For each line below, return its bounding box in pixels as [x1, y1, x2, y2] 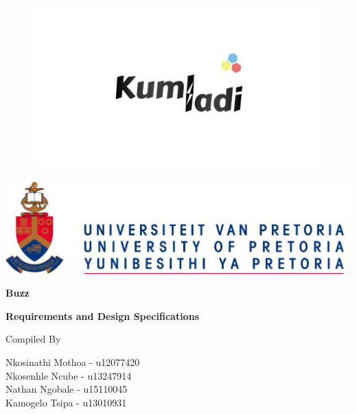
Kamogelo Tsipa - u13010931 [5, 395, 127, 409]
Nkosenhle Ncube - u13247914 [5, 368, 132, 382]
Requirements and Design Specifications [5, 308, 199, 323]
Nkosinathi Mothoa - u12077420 [5, 354, 140, 369]
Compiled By [5, 332, 61, 346]
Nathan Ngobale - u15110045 [5, 382, 128, 396]
